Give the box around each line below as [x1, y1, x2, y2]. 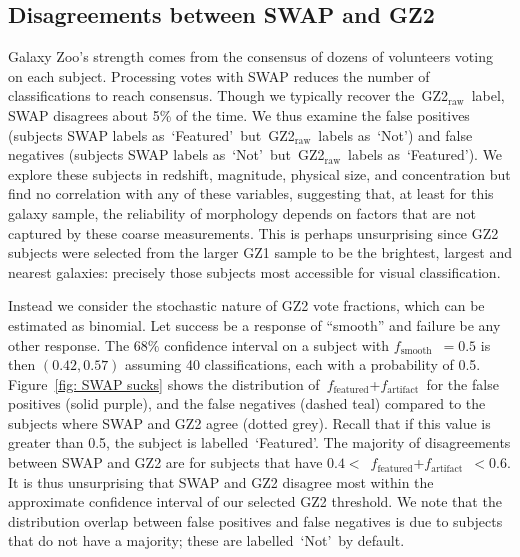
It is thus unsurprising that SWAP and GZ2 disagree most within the [8, 471, 434, 492]
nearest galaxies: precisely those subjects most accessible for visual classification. [8, 261, 501, 282]
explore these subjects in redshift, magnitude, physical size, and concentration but [8, 163, 511, 184]
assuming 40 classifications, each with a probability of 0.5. [125, 354, 481, 375]
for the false [426, 373, 499, 394]
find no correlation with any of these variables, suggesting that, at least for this [8, 183, 494, 204]
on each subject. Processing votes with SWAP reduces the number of [8, 65, 430, 86]
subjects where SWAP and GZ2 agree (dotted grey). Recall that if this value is [8, 412, 491, 433]
